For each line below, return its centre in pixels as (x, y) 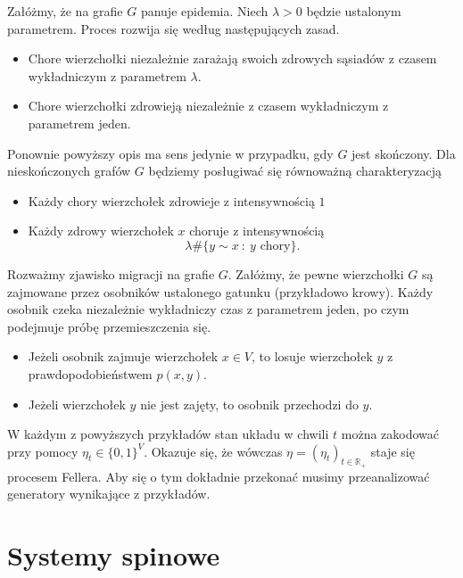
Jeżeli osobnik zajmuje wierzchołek (123, 356)
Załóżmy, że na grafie (65, 11)
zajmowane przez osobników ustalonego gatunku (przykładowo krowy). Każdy (220, 291)
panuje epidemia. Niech (204, 11)
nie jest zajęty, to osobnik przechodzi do (249, 404)
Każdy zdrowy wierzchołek (101, 231)
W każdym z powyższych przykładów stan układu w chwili (168, 434)
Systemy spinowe (114, 555)
